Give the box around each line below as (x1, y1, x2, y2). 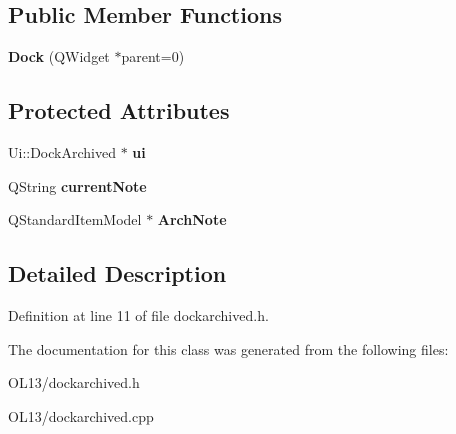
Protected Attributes (8, 95, 230, 126)
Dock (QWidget (8, 46, 110, 67)
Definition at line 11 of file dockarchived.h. (8, 304, 269, 325)
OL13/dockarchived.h (8, 372, 140, 393)
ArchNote (157, 209, 227, 230)
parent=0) (121, 46, 185, 67)
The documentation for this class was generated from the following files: (8, 338, 449, 359)
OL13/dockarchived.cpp (8, 405, 154, 426)
